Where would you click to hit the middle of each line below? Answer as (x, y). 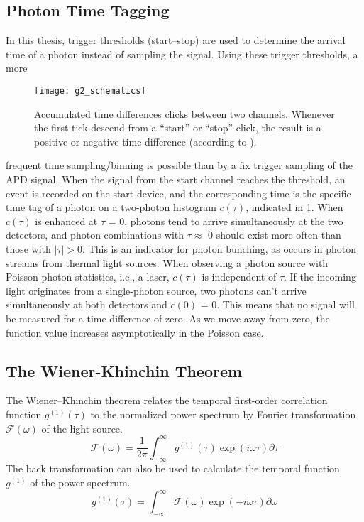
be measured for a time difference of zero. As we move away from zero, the (168, 318)
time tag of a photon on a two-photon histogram (111, 207)
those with (28, 248)
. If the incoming (320, 277)
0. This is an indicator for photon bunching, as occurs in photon (217, 248)
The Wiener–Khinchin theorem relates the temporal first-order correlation (167, 400)
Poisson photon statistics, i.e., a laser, (88, 277)
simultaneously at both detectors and (87, 304)
